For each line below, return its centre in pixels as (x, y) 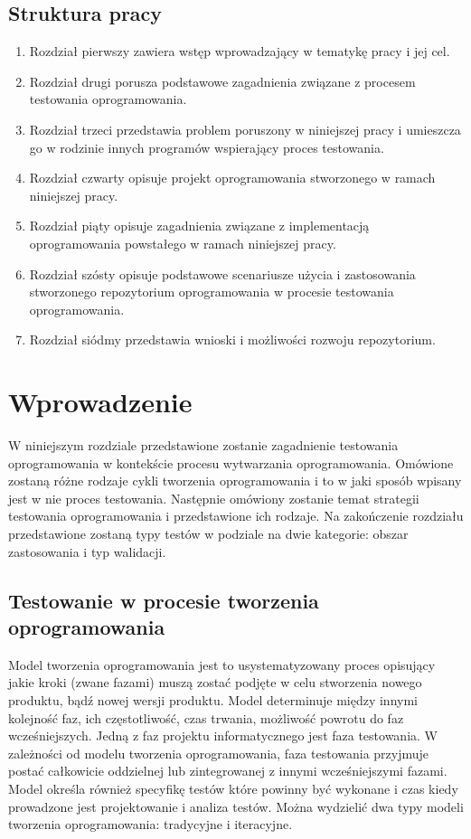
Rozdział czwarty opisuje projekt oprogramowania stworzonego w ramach (232, 178)
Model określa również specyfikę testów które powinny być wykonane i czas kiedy (233, 788)
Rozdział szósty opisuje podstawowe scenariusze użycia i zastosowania (222, 273)
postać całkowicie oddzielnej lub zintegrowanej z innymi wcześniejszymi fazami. (228, 771)
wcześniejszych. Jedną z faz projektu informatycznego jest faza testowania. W (223, 735)
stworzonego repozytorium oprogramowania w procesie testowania (212, 292)
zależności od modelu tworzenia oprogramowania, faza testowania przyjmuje (219, 753)
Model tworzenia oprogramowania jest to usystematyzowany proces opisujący (222, 664)
